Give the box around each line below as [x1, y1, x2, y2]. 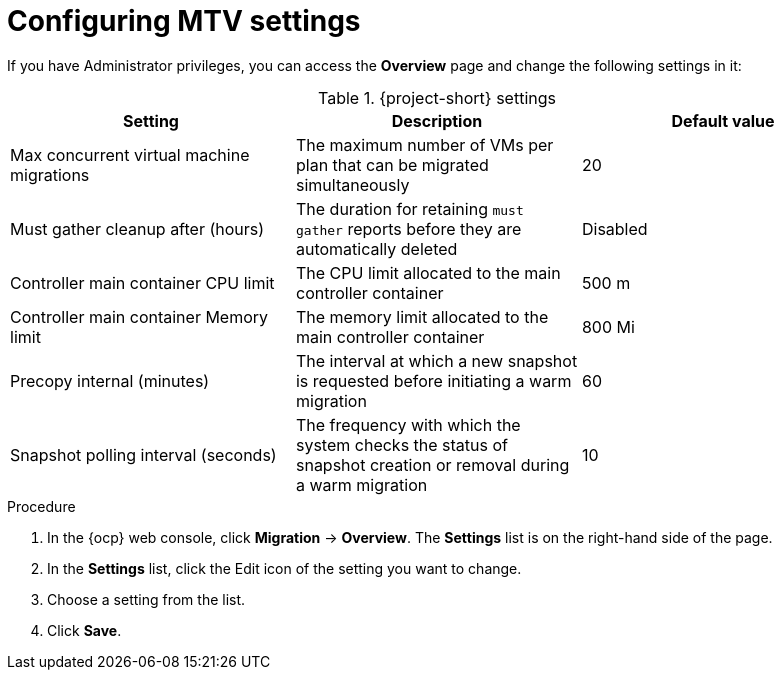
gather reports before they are [295, 218, 522, 239]
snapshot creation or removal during [295, 454, 570, 475]
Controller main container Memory [10, 306, 269, 327]
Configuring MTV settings [7, 4, 361, 38]
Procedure [7, 497, 76, 515]
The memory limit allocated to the [295, 306, 549, 327]
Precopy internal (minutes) [10, 370, 210, 391]
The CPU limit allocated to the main [295, 262, 561, 283]
